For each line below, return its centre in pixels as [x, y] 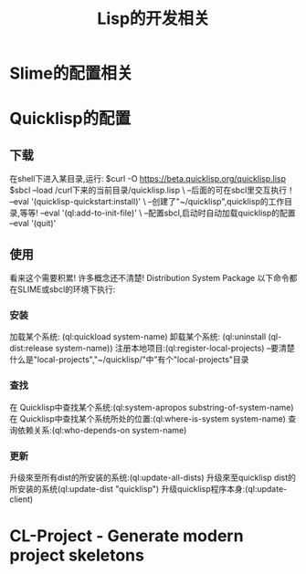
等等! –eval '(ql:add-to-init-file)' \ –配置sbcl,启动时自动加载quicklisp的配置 [158, 213]
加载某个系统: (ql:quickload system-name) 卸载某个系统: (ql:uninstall [138, 337]
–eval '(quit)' [33, 224]
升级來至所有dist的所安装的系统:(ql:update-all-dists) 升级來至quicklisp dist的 [153, 477]
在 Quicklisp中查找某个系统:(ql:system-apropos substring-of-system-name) [152, 407]
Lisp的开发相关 [153, 19]
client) [21, 499]
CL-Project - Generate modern [127, 536]
